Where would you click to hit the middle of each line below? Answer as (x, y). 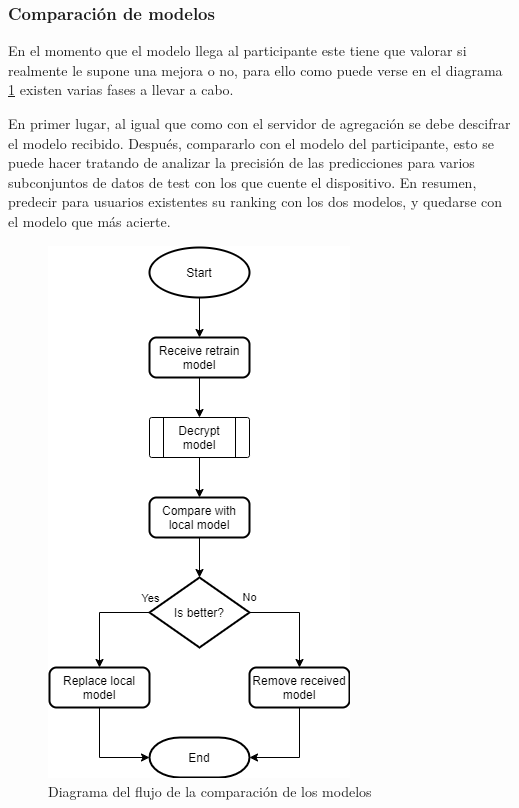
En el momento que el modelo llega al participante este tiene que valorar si (237, 50)
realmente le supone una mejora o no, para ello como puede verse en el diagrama (255, 69)
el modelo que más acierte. (89, 220)
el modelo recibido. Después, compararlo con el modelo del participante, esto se (251, 142)
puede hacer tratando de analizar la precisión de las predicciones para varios (241, 162)
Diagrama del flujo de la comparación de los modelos (210, 791)
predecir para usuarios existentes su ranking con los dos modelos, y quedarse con (255, 201)
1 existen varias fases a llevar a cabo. (121, 89)
